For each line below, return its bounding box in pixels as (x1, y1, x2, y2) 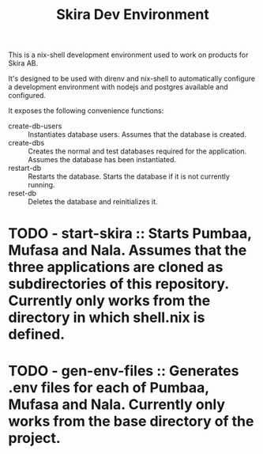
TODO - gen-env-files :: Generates (8, 361, 239, 380)
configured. (8, 91, 46, 100)
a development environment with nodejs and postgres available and (8, 82, 229, 92)
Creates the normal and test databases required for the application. (28, 146, 247, 156)
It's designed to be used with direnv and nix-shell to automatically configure (8, 74, 256, 84)
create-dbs (8, 138, 45, 148)
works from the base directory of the (8, 412, 254, 430)
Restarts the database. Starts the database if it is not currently (28, 172, 231, 181)
